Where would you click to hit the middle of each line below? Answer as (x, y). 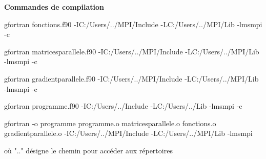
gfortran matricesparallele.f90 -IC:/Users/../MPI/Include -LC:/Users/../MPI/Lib (132, 51)
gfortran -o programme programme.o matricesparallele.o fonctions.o (110, 123)
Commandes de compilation (54, 7)
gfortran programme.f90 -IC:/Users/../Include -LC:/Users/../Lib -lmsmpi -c (123, 106)
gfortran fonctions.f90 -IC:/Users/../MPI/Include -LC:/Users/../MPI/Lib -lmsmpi (133, 24)
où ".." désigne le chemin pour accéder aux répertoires (88, 150)
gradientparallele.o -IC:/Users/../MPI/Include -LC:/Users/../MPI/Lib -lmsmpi (128, 133)
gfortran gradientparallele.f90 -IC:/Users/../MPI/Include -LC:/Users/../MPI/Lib (131, 78)
